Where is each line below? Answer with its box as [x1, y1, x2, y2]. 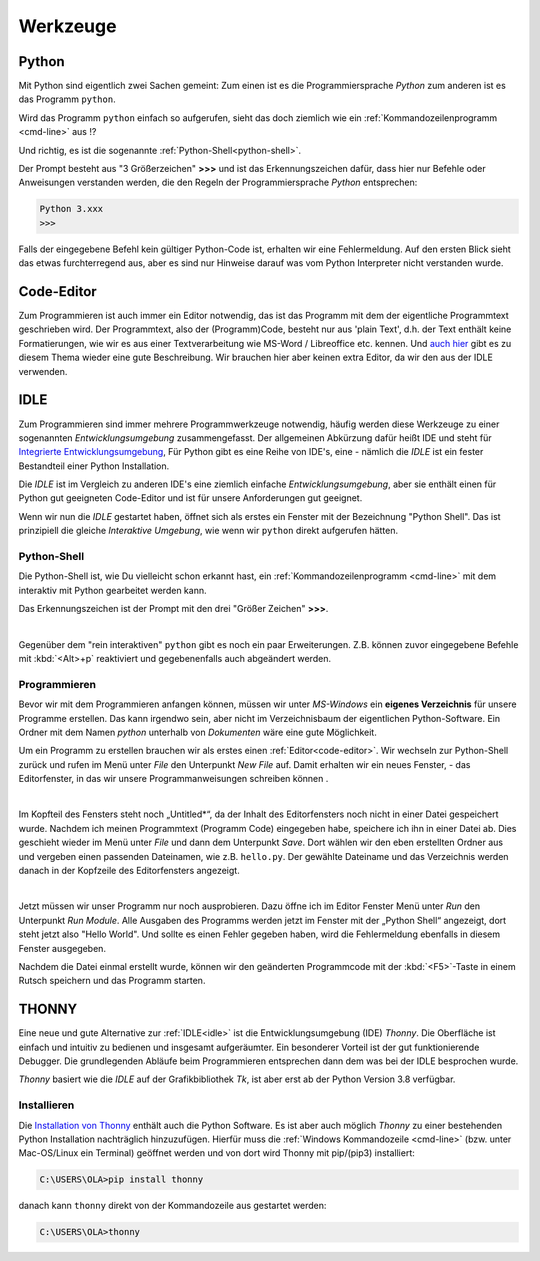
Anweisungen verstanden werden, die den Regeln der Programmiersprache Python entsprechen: [18, 176, 418, 189]
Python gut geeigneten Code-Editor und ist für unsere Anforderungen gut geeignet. [18, 492, 363, 504]
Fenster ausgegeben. [18, 942, 107, 954]
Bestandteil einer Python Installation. [18, 460, 170, 472]
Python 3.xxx [39, 203, 104, 215]
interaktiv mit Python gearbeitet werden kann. [18, 584, 207, 596]
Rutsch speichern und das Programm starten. [18, 975, 206, 987]
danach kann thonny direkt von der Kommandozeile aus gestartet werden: [18, 1200, 327, 1212]
